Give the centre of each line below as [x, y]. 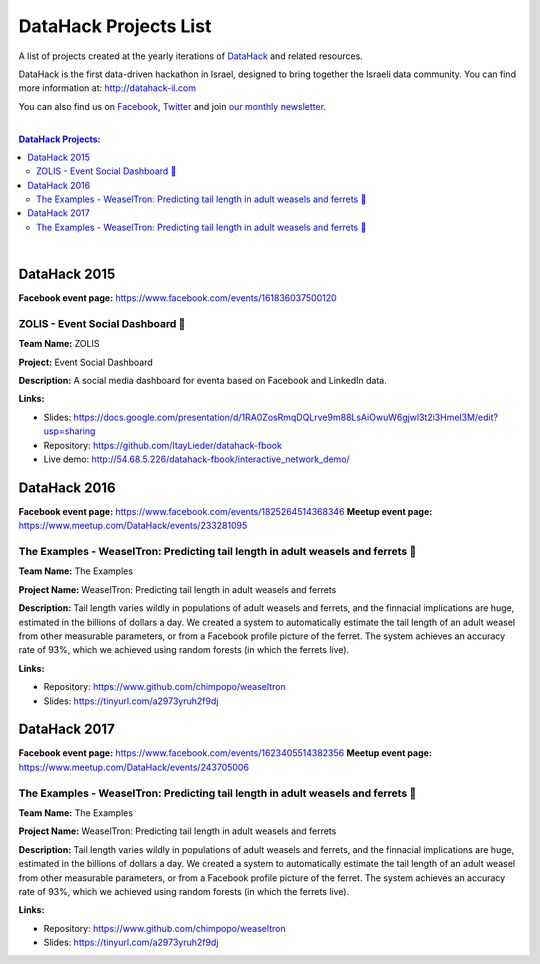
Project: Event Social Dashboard [86, 362]
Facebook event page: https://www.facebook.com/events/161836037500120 [177, 298]
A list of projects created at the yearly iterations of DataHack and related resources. [191, 56]
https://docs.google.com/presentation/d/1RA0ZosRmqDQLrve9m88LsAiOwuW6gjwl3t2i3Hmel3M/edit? [286, 417]
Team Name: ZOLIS [59, 344]
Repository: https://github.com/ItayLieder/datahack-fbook [162, 445]
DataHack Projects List [115, 26]
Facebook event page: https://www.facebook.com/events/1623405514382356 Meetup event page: [225, 753]
